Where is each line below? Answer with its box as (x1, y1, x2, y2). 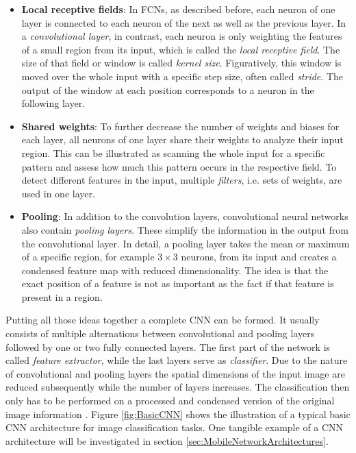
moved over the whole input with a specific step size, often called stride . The (21, 69, 343, 83)
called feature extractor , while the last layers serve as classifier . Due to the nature (5, 353, 348, 367)
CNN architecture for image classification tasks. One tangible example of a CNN (5, 420, 344, 434)
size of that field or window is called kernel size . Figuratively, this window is (21, 56, 342, 70)
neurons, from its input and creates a (181, 249, 337, 264)
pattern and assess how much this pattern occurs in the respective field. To (21, 159, 337, 173)
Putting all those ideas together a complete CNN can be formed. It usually (5, 313, 320, 327)
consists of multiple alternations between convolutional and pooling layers (5, 326, 315, 341)
